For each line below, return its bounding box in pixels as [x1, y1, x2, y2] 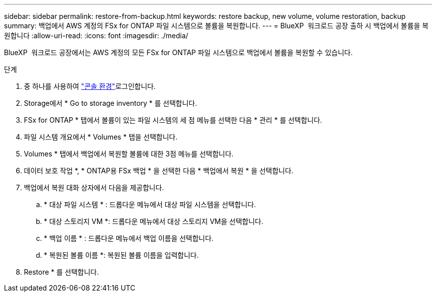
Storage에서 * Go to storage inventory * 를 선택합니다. [24, 99, 197, 107]
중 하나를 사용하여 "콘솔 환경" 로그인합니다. [24, 82, 156, 90]
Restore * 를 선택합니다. [24, 268, 99, 276]
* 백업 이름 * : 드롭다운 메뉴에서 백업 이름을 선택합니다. [44, 234, 214, 242]
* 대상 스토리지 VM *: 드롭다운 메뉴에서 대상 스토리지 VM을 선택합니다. [44, 217, 263, 225]
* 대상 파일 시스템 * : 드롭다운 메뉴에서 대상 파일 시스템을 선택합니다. [44, 200, 256, 209]
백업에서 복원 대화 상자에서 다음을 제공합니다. [24, 183, 164, 192]
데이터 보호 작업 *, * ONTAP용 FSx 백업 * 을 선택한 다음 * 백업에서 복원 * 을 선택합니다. [24, 166, 294, 175]
